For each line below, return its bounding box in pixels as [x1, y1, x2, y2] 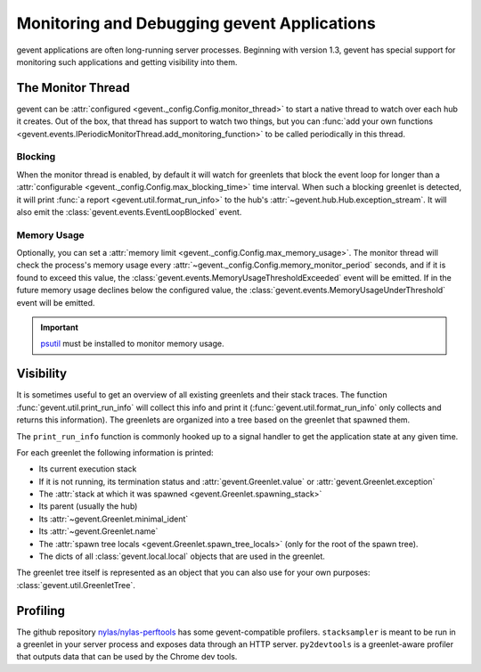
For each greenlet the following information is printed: [16, 447, 214, 458]
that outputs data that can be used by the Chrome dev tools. [16, 652, 238, 662]
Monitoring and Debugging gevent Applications [16, 13, 376, 33]
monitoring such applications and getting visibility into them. [16, 56, 238, 67]
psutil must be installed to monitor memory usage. [40, 339, 224, 349]
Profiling [16, 602, 66, 619]
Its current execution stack [38, 463, 137, 474]
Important [40, 322, 79, 333]
